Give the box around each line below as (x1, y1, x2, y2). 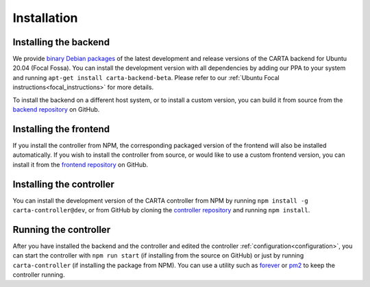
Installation (12, 10, 78, 25)
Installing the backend (12, 36, 110, 48)
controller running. (12, 271, 65, 279)
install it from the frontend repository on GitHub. (12, 160, 149, 169)
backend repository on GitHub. (12, 105, 100, 114)
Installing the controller (12, 178, 114, 190)
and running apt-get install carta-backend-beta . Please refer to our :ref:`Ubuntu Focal (12, 73, 280, 82)
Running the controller (12, 223, 111, 236)
